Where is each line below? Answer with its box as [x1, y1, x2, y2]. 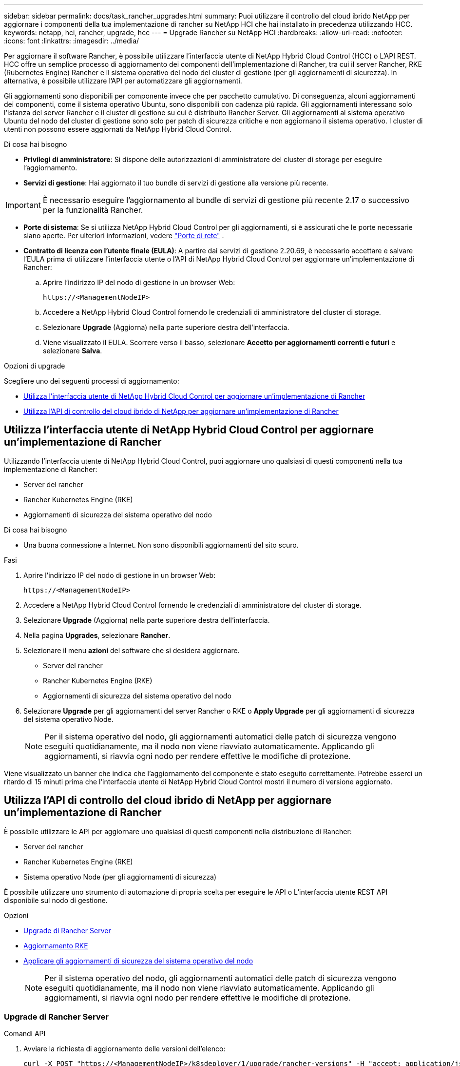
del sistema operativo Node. [23, 715, 114, 723]
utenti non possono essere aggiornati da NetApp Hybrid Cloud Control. [4, 125, 232, 133]
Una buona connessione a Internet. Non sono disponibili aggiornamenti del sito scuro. [23, 540, 299, 549]
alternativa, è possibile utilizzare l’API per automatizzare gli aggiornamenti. [4, 77, 242, 85]
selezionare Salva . [43, 347, 102, 355]
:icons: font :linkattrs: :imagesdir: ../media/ [4, 37, 139, 45]
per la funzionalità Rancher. [42, 205, 143, 215]
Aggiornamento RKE [23, 941, 88, 950]
